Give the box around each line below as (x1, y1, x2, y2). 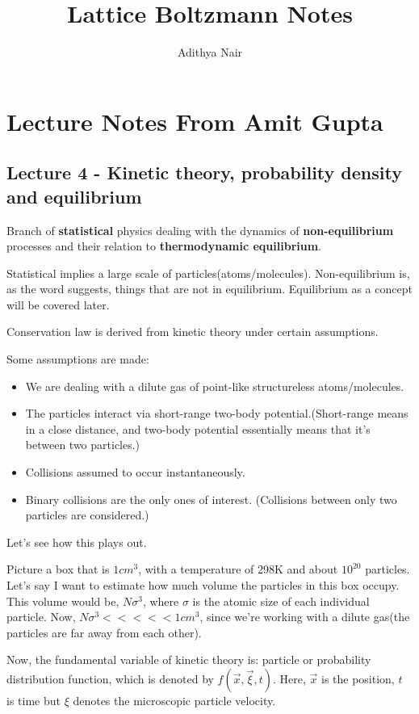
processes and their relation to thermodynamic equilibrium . (6, 237, 322, 254)
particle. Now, (6, 608, 76, 625)
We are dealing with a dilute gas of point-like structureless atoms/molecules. (25, 377, 404, 394)
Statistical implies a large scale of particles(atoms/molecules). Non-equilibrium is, (6, 264, 410, 281)
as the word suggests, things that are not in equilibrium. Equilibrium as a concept (6, 280, 413, 297)
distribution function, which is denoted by (6, 670, 214, 687)
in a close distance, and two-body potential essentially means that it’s (25, 420, 371, 437)
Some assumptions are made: (6, 351, 149, 367)
